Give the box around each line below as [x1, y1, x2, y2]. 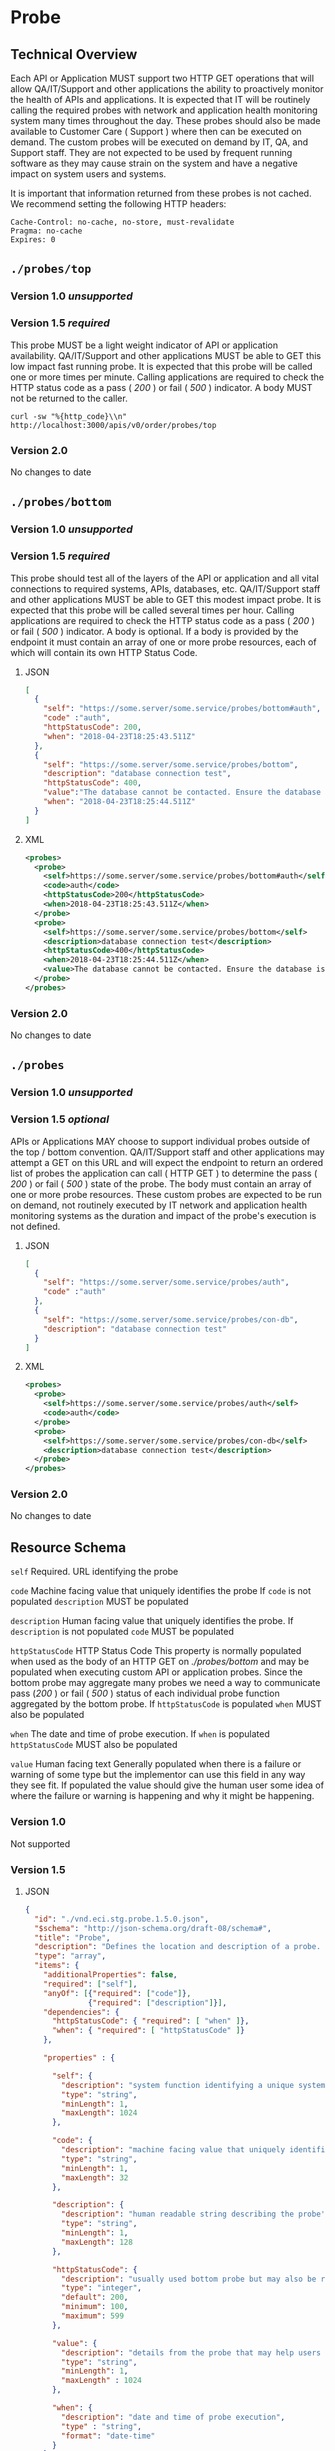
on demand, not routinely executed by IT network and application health [10, 1199, 308, 1211]
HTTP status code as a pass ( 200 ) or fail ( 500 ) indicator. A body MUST [10, 381, 313, 393]
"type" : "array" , [34, 1951, 107, 1961]
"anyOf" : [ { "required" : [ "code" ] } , [43, 1988, 192, 1998]
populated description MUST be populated [10, 1596, 189, 1608]
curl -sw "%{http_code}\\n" [10, 411, 128, 421]
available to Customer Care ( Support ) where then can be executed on [10, 126, 302, 137]
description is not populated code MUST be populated [10, 1626, 235, 1638]
